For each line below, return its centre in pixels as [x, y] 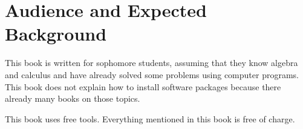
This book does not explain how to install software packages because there [143, 86]
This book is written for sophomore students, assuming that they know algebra [151, 63]
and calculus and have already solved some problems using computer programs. [152, 74]
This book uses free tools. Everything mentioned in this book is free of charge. [150, 118]
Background [56, 34]
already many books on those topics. [73, 98]
